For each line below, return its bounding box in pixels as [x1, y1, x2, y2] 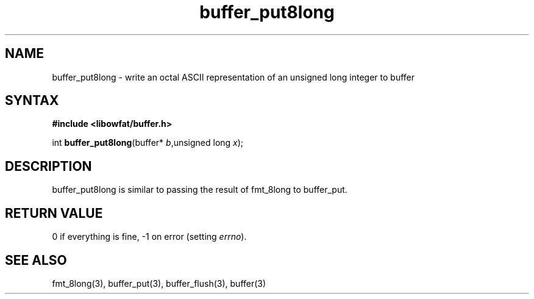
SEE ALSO [5, 252, 67, 268]
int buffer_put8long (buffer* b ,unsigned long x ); [52, 137, 244, 148]
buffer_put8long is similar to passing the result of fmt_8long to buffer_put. [52, 184, 347, 195]
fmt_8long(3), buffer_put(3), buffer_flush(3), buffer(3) [52, 278, 266, 289]
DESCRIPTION [5, 158, 92, 174]
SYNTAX [5, 93, 59, 109]
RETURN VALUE [5, 205, 103, 221]
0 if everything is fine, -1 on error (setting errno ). [52, 231, 247, 242]
